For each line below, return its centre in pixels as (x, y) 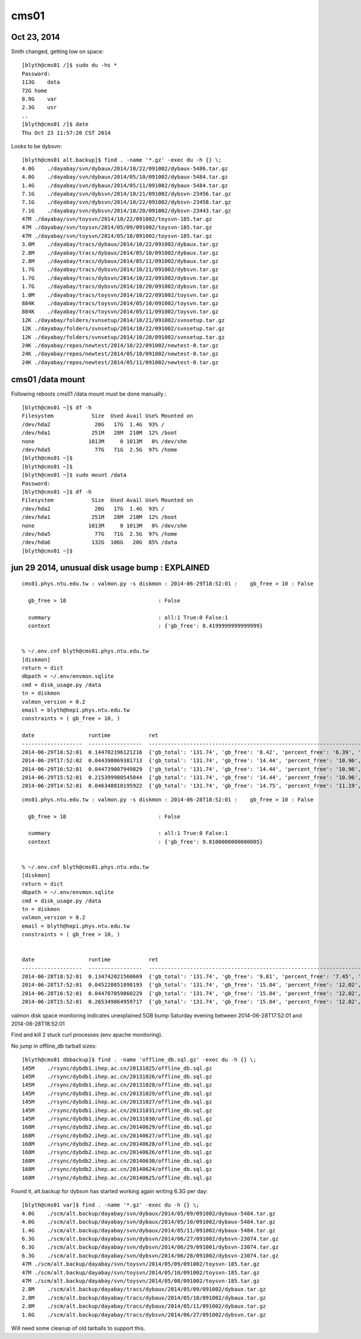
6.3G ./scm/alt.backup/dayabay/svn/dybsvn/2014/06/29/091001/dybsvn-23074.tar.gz (150, 1247)
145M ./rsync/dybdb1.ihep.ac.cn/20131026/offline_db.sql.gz (117, 1076)
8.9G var (39, 99)
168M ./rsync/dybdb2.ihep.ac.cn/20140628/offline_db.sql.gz (117, 1144)
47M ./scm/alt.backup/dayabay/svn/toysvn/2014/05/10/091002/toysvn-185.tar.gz (141, 1272)
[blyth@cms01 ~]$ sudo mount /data (74, 475)
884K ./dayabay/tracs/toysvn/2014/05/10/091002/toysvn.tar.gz (120, 303)
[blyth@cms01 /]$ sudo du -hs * (69, 65)
